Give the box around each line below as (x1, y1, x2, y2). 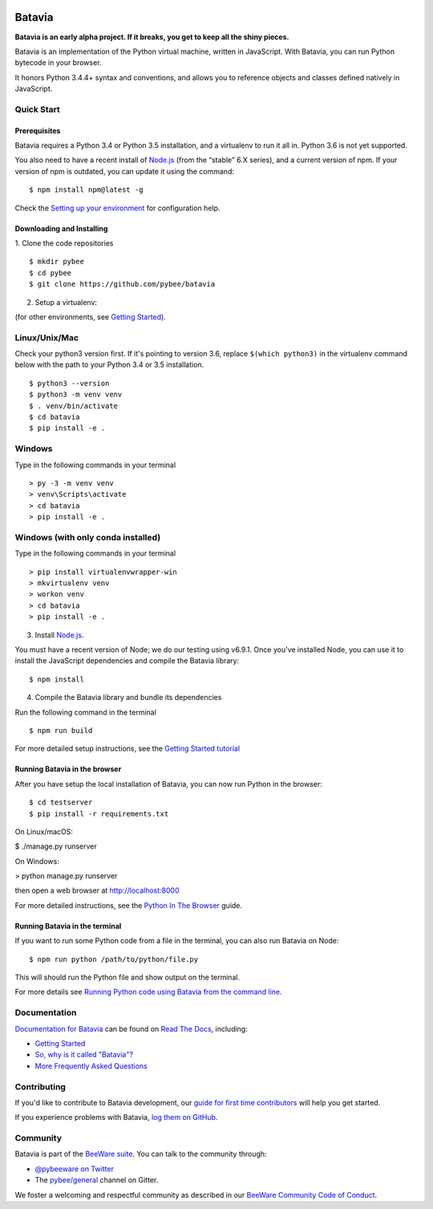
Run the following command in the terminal (14, 707, 156, 717)
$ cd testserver (29, 798, 93, 807)
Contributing (14, 1081, 66, 1092)
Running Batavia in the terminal (14, 921, 122, 930)
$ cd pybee (29, 268, 72, 277)
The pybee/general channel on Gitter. (34, 1175, 159, 1185)
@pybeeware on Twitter (34, 1164, 114, 1174)
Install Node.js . (34, 630, 84, 640)
